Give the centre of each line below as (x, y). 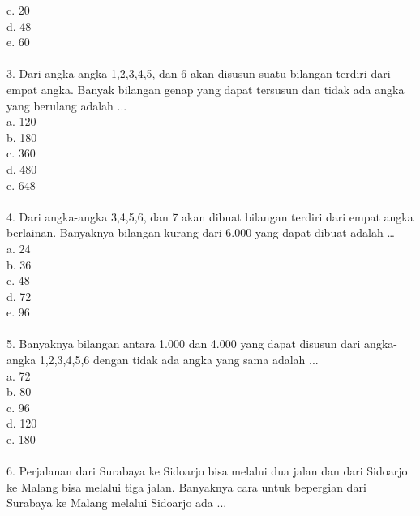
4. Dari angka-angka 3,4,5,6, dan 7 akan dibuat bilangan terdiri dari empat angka (210, 216)
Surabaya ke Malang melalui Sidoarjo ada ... (117, 503)
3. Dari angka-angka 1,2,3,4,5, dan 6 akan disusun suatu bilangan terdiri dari (199, 73)
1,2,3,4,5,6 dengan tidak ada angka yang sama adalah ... (179, 360)
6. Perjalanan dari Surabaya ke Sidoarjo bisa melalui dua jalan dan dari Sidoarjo (207, 471)
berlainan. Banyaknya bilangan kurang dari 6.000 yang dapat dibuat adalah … (201, 232)
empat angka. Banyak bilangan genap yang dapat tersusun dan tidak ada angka (206, 89)
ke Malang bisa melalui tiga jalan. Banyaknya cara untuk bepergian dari (186, 486)
